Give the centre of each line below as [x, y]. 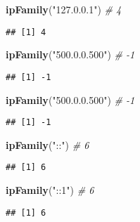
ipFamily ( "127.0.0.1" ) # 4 [64, 9]
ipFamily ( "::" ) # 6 [47, 144]
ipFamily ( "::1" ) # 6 [50, 190]
